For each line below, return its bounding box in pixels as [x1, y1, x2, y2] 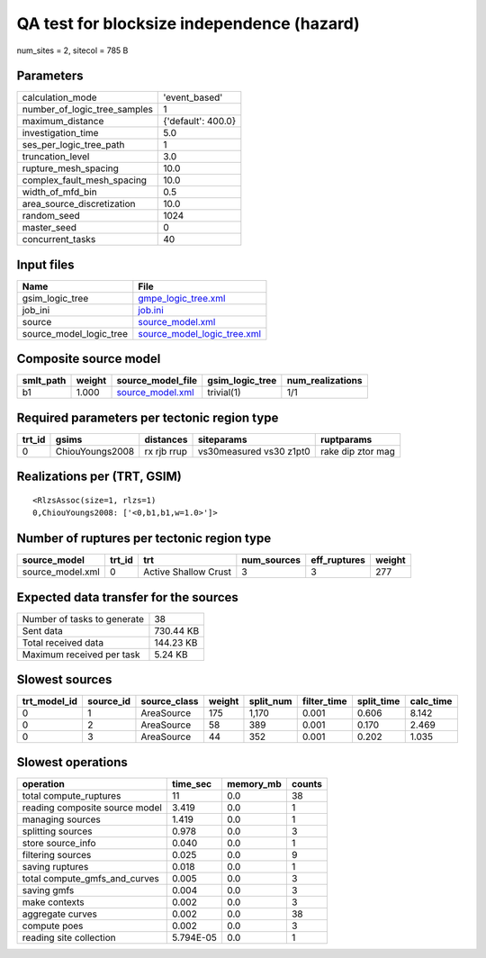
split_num [248, 695, 292, 708]
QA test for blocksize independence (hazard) [16, 14, 360, 33]
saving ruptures [22, 860, 89, 872]
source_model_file [116, 375, 198, 387]
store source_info [22, 836, 96, 849]
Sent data [22, 624, 63, 637]
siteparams [197, 433, 247, 446]
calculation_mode [22, 91, 98, 104]
